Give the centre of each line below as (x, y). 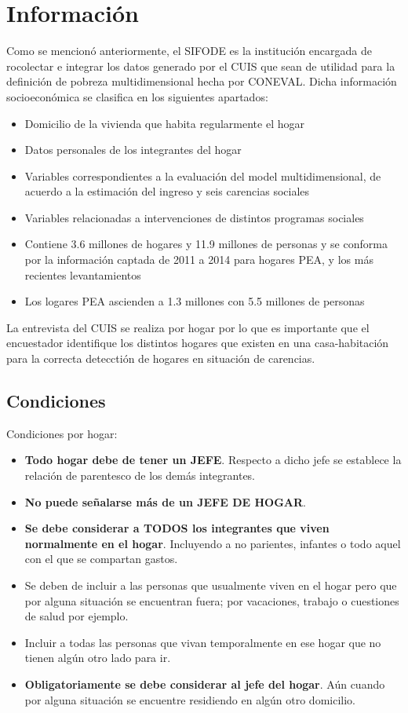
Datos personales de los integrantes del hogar (133, 150)
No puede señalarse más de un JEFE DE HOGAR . (165, 501)
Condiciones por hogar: (62, 433)
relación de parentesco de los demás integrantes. (140, 475)
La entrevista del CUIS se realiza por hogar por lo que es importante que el (188, 327)
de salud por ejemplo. (76, 616)
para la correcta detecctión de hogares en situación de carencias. (161, 358)
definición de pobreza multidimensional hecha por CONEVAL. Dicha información (202, 81)
